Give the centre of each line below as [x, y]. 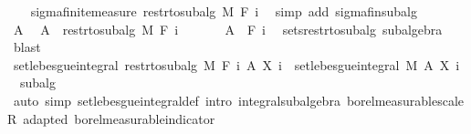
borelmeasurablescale [405, 100]
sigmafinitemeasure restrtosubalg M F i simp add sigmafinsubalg [224, 11]
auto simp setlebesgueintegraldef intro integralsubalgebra [177, 100]
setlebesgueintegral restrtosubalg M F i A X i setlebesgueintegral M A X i [236, 64]
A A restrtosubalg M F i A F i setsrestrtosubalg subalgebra [228, 29]
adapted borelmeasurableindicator [119, 118]
